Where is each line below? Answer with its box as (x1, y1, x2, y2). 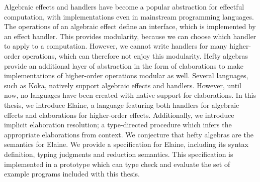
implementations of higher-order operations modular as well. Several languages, (4, 70, 248, 81)
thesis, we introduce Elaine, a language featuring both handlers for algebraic (4, 99, 239, 110)
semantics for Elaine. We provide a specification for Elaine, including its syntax (4, 139, 248, 149)
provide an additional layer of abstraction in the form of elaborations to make (4, 60, 243, 71)
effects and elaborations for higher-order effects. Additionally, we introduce (4, 109, 234, 120)
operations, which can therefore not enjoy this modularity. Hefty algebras (22, 50, 248, 61)
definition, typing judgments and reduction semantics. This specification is (4, 148, 233, 159)
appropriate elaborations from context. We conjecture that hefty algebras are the (4, 129, 253, 139)
